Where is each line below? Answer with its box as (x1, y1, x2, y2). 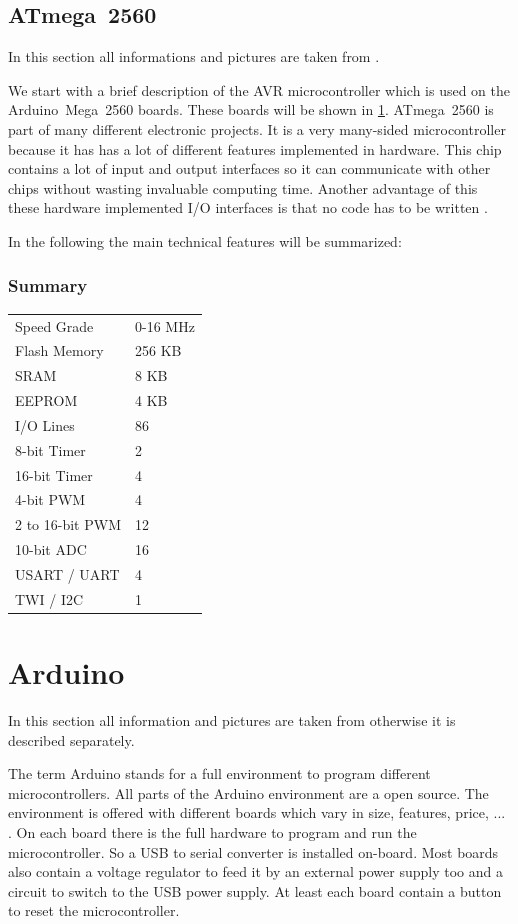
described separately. (8, 729, 135, 750)
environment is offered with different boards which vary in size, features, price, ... (8, 802, 506, 823)
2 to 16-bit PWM (15, 514, 121, 535)
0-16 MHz (134, 315, 195, 336)
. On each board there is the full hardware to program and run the (8, 821, 417, 842)
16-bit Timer (15, 464, 93, 485)
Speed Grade (15, 315, 94, 336)
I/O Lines (15, 414, 75, 435)
